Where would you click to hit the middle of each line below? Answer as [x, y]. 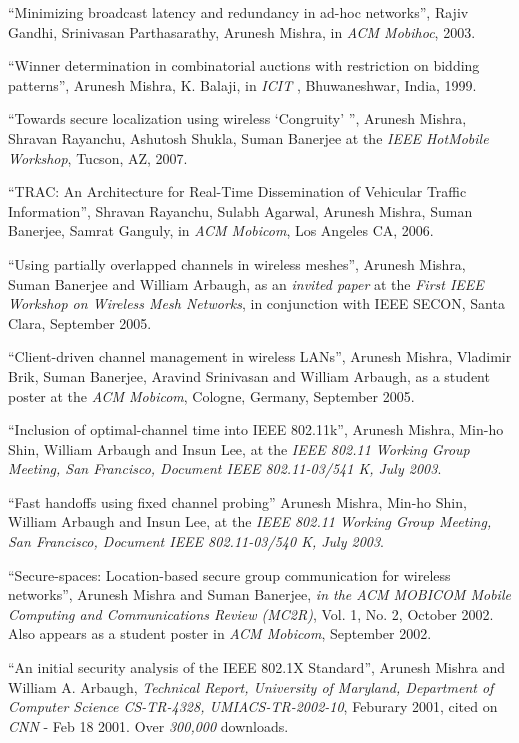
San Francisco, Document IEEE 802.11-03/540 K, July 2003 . [196, 541]
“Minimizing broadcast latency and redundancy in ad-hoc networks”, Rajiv [238, 12]
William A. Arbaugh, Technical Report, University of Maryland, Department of [251, 686]
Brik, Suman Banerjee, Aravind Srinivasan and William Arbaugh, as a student [249, 375]
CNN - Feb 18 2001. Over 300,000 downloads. [148, 725]
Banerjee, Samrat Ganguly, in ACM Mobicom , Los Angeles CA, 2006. [221, 230]
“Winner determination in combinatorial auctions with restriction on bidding [244, 65]
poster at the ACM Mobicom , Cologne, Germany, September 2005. [211, 395]
